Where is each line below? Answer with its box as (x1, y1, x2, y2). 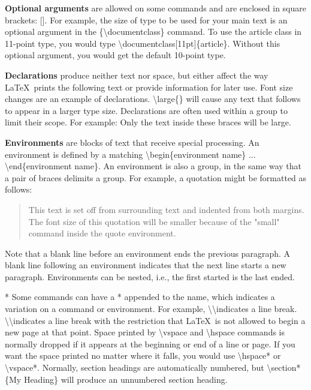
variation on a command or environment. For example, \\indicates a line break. (5, 302, 297, 315)
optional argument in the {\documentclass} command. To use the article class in (5, 25, 302, 38)
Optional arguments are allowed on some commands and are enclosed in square (5, 2, 306, 14)
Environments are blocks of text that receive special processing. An (5, 136, 259, 148)
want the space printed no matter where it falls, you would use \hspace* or (5, 349, 281, 362)
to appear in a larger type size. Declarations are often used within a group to (5, 104, 288, 116)
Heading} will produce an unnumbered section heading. (23, 373, 228, 385)
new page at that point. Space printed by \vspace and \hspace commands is (5, 326, 285, 338)
